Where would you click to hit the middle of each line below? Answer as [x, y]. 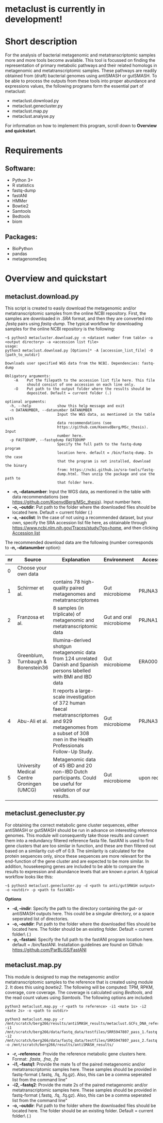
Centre [25, 777]
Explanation [76, 559]
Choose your [32, 568]
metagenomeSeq [29, 258]
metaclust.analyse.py [33, 116]
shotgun [62, 646]
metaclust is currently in [55, 9]
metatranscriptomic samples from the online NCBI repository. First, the [76, 313]
